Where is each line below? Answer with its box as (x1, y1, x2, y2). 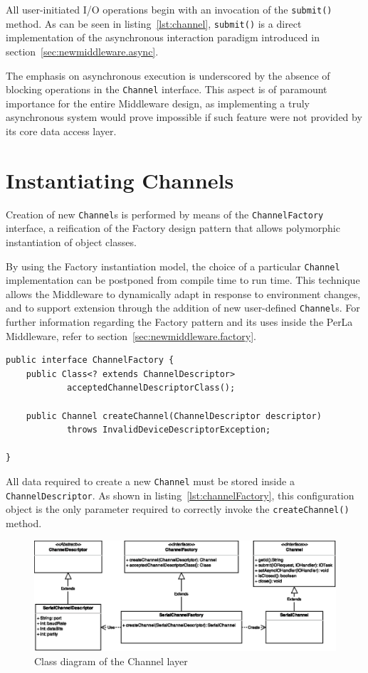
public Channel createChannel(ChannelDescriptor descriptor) (26, 410, 322, 421)
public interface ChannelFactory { (6, 355, 174, 366)
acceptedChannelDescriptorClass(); (66, 383, 236, 393)
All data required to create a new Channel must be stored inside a (6, 473, 295, 488)
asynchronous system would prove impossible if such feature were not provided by (6, 110, 362, 124)
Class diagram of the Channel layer (34, 653, 188, 668)
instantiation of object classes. (6, 234, 137, 249)
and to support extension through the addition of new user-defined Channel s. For (6, 300, 360, 315)
